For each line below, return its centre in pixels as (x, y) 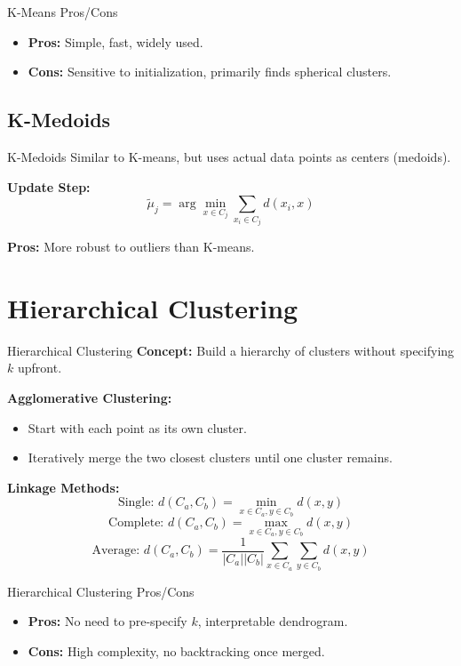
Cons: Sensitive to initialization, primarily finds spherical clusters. (210, 72)
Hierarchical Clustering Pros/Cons (101, 591)
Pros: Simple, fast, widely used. (115, 41)
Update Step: (49, 186)
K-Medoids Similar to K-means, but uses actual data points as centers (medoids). (229, 156)
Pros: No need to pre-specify (107, 621)
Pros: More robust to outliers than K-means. (131, 247)
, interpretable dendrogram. (273, 621)
